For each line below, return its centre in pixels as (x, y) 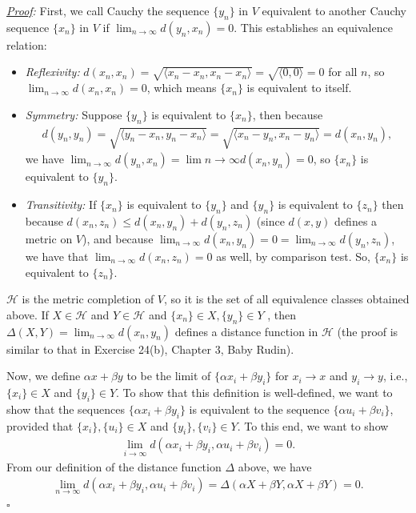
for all (343, 72)
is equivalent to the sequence (259, 409)
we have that (57, 256)
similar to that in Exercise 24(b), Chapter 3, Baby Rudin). (150, 349)
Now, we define (44, 376)
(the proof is (368, 331)
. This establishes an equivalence (313, 27)
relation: (27, 44)
